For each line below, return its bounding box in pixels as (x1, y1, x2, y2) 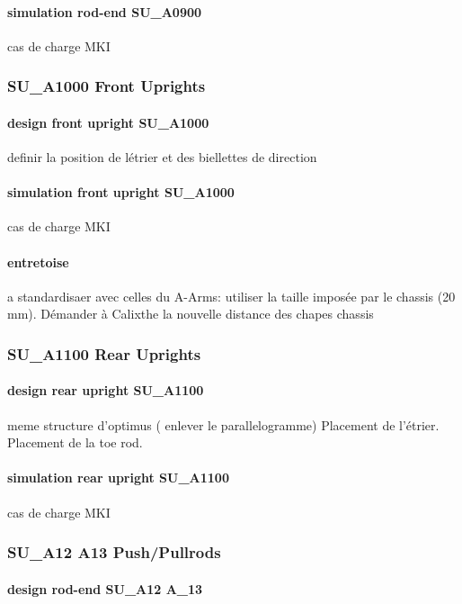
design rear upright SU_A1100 (7, 381, 204, 400)
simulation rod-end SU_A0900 (7, 2, 202, 21)
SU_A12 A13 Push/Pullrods (7, 541, 221, 563)
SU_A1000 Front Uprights (7, 75, 206, 97)
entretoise (7, 252, 69, 271)
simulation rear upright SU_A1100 (7, 468, 229, 487)
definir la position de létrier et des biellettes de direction (7, 148, 317, 167)
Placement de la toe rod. (7, 433, 143, 452)
